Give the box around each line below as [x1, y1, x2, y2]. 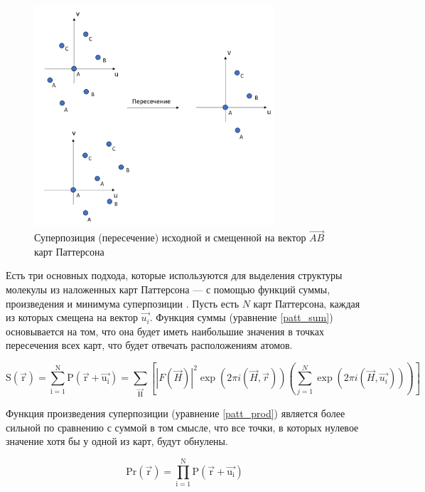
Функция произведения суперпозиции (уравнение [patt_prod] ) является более [6, 406, 345, 421]
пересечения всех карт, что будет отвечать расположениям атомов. [6, 337, 293, 352]
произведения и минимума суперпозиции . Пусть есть [6, 295, 240, 310]
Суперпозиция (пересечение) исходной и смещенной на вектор [34, 230, 306, 245]
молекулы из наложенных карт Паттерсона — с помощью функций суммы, [6, 281, 330, 296]
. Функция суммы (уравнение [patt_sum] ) [149, 310, 333, 325]
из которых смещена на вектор [6, 310, 138, 325]
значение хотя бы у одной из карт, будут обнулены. [6, 434, 228, 449]
